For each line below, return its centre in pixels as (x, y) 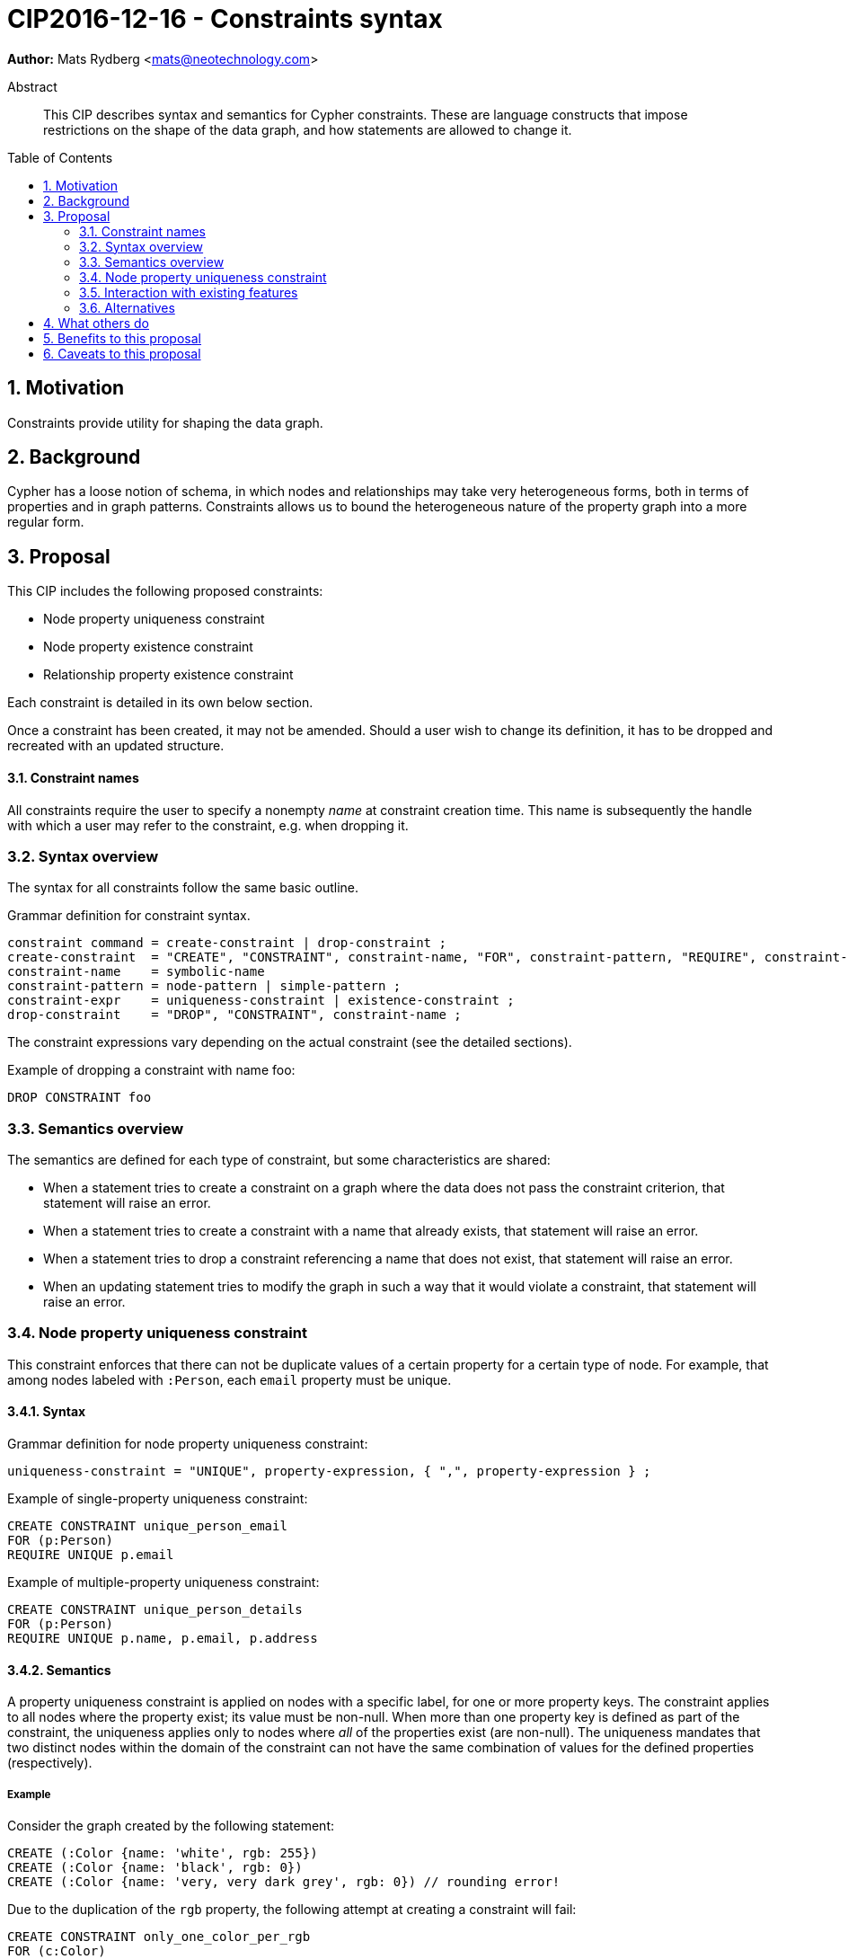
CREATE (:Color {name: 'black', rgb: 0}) (155, 1867)
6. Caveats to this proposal (122, 353)
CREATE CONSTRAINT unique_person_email (147, 1525)
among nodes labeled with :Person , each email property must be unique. (230, 1379)
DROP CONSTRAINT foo (79, 1098)
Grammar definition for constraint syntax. (129, 916)
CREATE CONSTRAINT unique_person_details (155, 1609)
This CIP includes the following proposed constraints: (165, 591)
